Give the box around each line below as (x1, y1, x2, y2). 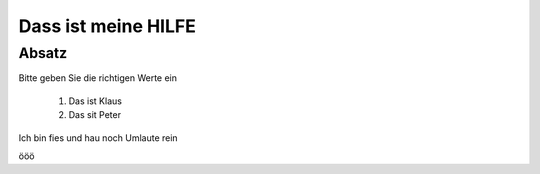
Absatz (18, 44, 68, 62)
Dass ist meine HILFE (18, 15, 197, 37)
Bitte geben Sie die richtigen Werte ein (18, 72, 178, 84)
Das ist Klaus (68, 95, 122, 107)
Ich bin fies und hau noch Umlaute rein (18, 131, 179, 144)
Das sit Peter (68, 109, 122, 121)
